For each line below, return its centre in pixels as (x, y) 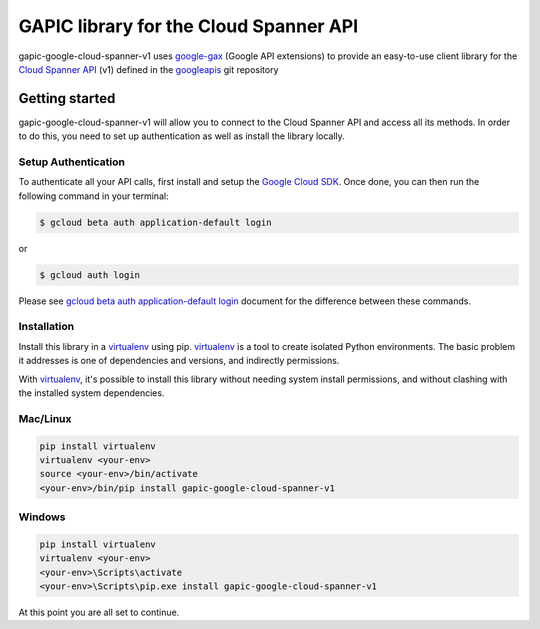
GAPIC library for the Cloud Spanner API (188, 26)
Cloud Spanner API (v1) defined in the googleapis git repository (148, 69)
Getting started (67, 98)
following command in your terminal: (93, 196)
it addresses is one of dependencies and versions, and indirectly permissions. (179, 361)
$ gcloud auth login (89, 274)
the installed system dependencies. (91, 393)
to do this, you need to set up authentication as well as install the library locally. (181, 136)
